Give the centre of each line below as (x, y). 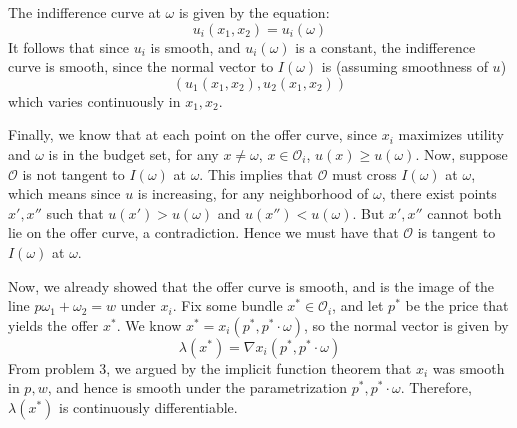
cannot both (464, 212)
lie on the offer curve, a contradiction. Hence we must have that (203, 232)
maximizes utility (451, 134)
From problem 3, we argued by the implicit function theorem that (210, 367)
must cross (364, 173)
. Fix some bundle (227, 305)
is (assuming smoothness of (404, 66)
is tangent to (456, 232)
